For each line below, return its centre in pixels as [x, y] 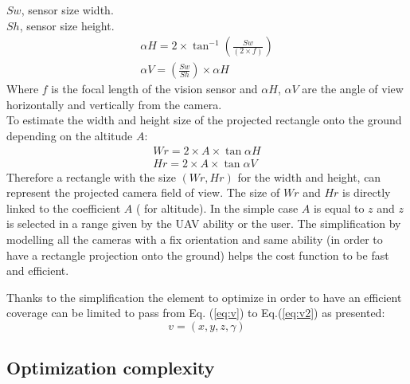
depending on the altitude [70, 136]
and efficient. [38, 270]
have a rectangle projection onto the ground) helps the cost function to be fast [198, 255]
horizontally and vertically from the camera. [114, 104]
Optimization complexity [111, 368]
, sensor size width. [67, 10]
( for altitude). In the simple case [217, 208]
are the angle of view [353, 89]
